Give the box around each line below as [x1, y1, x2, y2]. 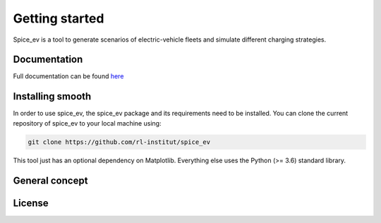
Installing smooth [13, 90, 92, 102]
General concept [13, 174, 88, 186]
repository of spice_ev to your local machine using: [13, 119, 162, 127]
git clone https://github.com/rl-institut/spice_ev [28, 138, 211, 146]
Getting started [13, 11, 104, 26]
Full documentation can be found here [13, 72, 124, 80]
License [13, 197, 49, 209]
